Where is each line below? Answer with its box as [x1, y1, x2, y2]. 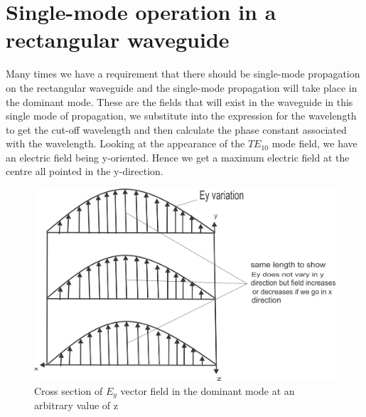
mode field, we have [271, 136, 357, 151]
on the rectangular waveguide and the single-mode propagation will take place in [6, 80, 357, 95]
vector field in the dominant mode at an [120, 383, 295, 398]
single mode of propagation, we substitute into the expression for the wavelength [6, 108, 357, 123]
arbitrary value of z [34, 398, 118, 413]
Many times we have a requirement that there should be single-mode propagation [6, 66, 360, 81]
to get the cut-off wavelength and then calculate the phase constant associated [6, 122, 347, 137]
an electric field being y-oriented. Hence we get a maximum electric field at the [6, 149, 350, 164]
